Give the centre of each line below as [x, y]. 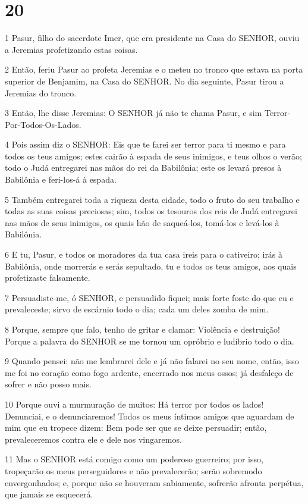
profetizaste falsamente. [48, 278]
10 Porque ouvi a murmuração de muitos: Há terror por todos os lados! [134, 404]
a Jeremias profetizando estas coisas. [71, 49]
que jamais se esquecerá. [49, 494]
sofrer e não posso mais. [48, 384]
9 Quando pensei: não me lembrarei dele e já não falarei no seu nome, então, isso [152, 361]
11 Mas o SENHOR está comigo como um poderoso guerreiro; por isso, [134, 459]
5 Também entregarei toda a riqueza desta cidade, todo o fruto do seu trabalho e [152, 199]
